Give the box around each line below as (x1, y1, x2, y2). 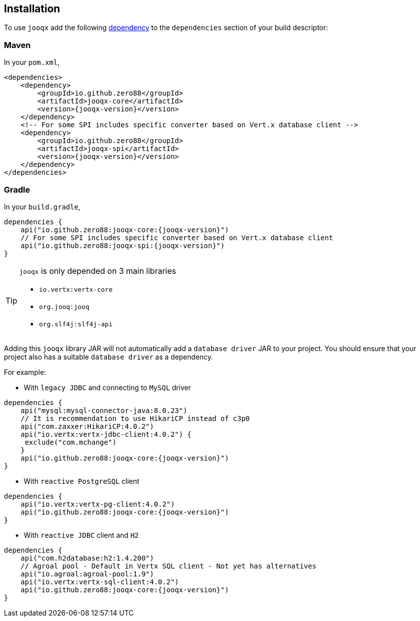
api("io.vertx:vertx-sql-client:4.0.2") (20, 577, 179, 586)
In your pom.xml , (4, 58, 60, 67)
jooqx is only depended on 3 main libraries (19, 265, 176, 276)
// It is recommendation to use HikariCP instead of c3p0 (20, 414, 250, 422)
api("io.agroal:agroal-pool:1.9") (20, 569, 154, 578)
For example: (4, 367, 46, 376)
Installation (4, 2, 60, 15)
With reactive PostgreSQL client (24, 476, 139, 485)
